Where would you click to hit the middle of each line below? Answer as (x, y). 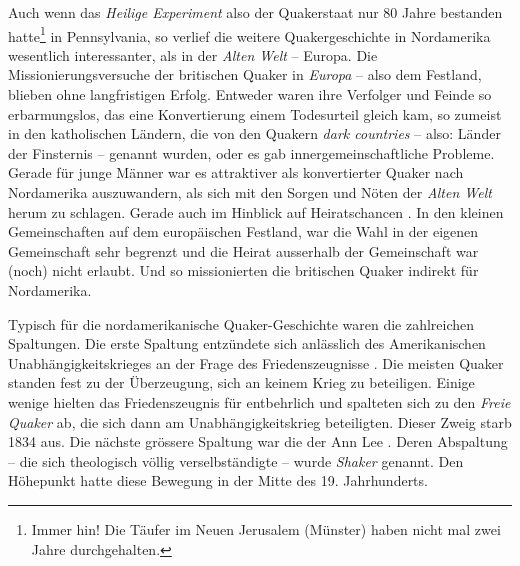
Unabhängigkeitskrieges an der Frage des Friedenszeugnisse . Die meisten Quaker (256, 362)
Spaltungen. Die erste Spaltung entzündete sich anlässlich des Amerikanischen (247, 343)
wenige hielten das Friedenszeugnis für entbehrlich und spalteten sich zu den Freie (259, 401)
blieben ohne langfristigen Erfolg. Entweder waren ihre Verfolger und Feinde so (250, 94)
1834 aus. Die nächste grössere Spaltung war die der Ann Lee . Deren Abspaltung (258, 441)
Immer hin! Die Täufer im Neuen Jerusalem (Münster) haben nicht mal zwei (266, 528)
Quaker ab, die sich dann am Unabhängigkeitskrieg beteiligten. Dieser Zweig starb (260, 421)
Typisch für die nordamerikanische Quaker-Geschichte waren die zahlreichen (241, 323)
